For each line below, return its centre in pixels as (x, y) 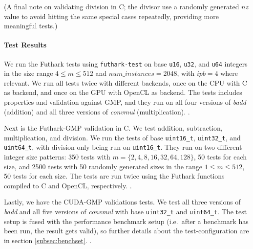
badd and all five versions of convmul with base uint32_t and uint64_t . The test (126, 212)
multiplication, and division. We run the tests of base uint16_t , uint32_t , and (122, 137)
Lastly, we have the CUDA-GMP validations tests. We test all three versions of (122, 202)
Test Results (25, 45)
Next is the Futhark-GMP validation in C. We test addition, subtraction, (113, 128)
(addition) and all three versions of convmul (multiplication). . (97, 111)
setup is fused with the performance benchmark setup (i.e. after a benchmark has (126, 221)
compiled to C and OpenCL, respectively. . (68, 185)
